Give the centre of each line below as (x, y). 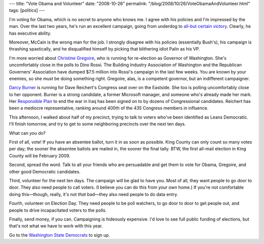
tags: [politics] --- (27, 10)
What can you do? (27, 133)
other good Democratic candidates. (45, 171)
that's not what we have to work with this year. (56, 226)
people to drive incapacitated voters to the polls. (58, 210)
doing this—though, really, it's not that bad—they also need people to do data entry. (94, 194)
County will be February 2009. (40, 156)
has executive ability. (30, 33)
